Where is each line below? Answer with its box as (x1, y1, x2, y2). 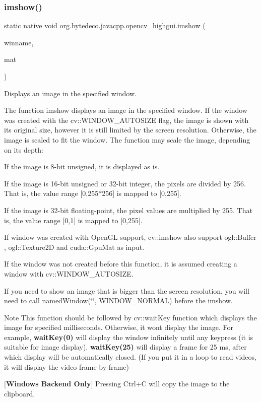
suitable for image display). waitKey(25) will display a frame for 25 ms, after (4, 342, 247, 352)
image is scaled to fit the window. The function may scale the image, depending (4, 134, 250, 145)
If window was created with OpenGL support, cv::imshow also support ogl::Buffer (4, 232, 256, 242)
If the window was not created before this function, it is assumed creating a (4, 258, 237, 269)
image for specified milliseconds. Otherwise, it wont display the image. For (4, 322, 233, 332)
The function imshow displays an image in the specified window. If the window (4, 105, 247, 115)
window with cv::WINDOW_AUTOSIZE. (4, 268, 134, 279)
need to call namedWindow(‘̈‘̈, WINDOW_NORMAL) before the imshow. (4, 295, 233, 306)
